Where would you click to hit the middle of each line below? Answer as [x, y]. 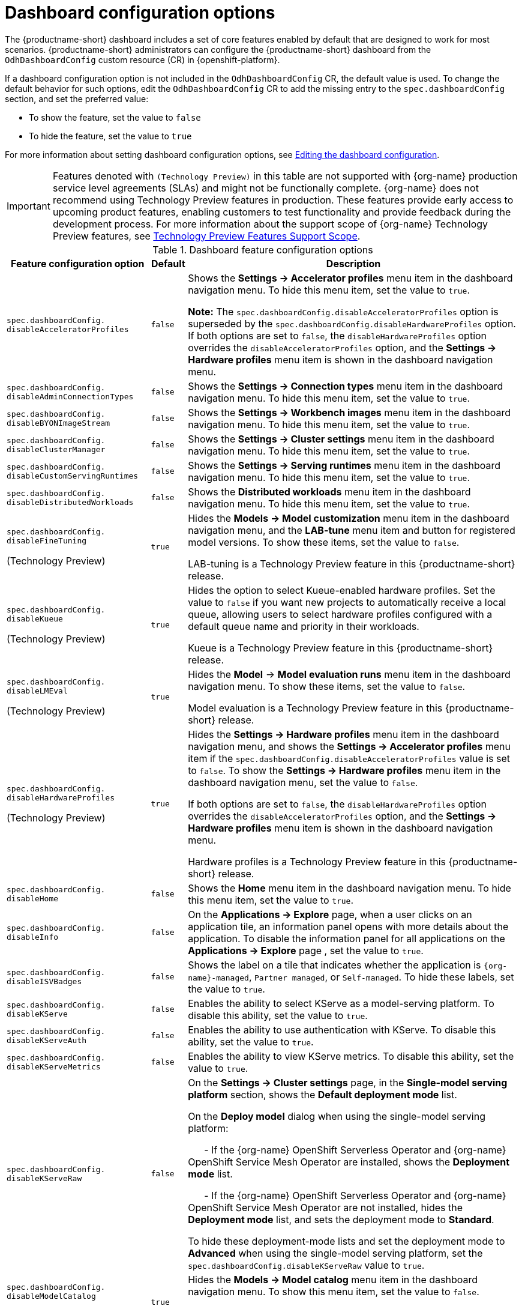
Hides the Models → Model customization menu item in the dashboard [349, 518]
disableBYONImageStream [58, 423]
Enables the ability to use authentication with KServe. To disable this [342, 1029]
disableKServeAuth [47, 1040]
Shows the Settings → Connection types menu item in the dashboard [346, 386]
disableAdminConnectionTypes [70, 396]
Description [353, 263]
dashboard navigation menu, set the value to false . [303, 782]
